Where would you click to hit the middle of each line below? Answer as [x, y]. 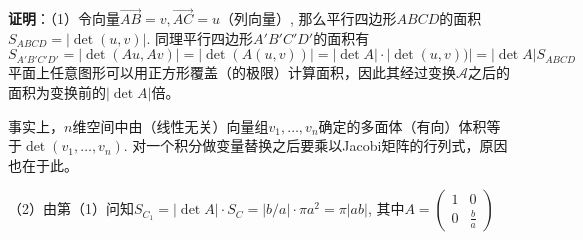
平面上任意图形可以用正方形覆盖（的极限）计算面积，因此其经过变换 [232, 72]
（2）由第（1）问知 [71, 208]
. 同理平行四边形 [200, 37]
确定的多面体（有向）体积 [402, 125]
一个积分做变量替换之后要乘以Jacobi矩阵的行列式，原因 [327, 145]
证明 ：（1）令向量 [64, 18]
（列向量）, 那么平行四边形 [308, 18]
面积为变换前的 [57, 92]
